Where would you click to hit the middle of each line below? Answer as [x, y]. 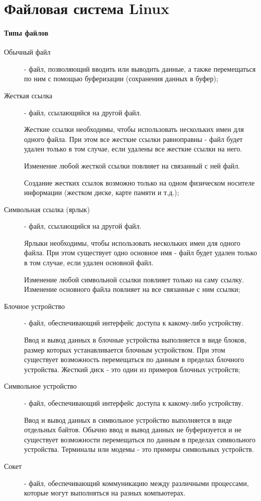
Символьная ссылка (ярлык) [47, 209]
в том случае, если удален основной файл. [89, 263]
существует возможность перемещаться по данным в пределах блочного [134, 359]
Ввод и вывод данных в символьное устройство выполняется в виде [128, 420]
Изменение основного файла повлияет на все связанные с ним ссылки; [132, 289]
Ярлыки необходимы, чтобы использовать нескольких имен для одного [132, 242]
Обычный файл [27, 52]
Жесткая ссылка [28, 95]
